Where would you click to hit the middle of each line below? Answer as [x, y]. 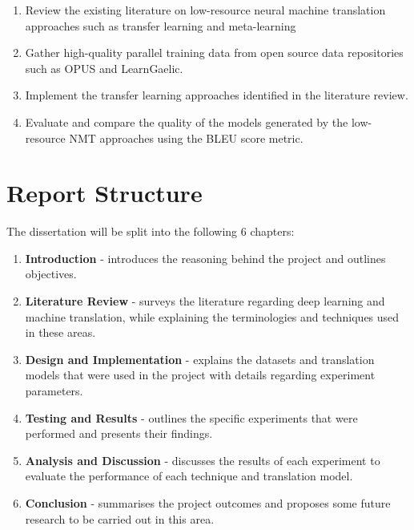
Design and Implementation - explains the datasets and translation [200, 359]
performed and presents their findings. [119, 433]
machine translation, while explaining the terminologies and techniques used [212, 316]
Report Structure [105, 193]
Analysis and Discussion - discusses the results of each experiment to [203, 460]
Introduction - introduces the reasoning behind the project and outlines [205, 258]
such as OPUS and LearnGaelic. [104, 68]
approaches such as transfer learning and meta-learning [161, 25]
